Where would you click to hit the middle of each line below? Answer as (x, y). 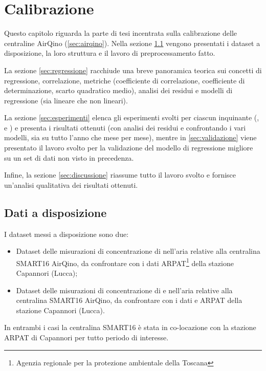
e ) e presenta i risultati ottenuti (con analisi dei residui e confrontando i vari (125, 127)
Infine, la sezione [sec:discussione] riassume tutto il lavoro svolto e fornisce (120, 175)
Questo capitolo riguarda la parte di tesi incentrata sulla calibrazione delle (121, 33)
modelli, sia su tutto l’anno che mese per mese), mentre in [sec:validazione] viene (130, 137)
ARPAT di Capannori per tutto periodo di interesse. (86, 337)
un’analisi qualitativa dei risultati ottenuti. (71, 184)
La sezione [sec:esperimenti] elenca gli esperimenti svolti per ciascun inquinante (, (132, 117)
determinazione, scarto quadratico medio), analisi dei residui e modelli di (118, 90)
